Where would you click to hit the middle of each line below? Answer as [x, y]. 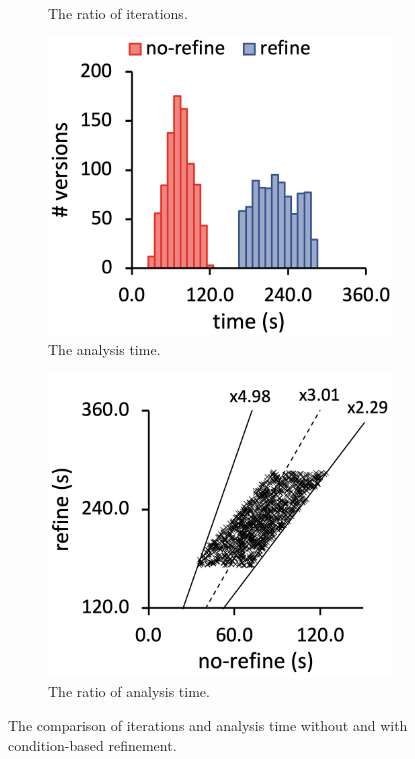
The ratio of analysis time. [129, 691]
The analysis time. [104, 348]
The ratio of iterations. [118, 13]
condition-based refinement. [92, 744]
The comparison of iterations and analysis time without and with [208, 724]
